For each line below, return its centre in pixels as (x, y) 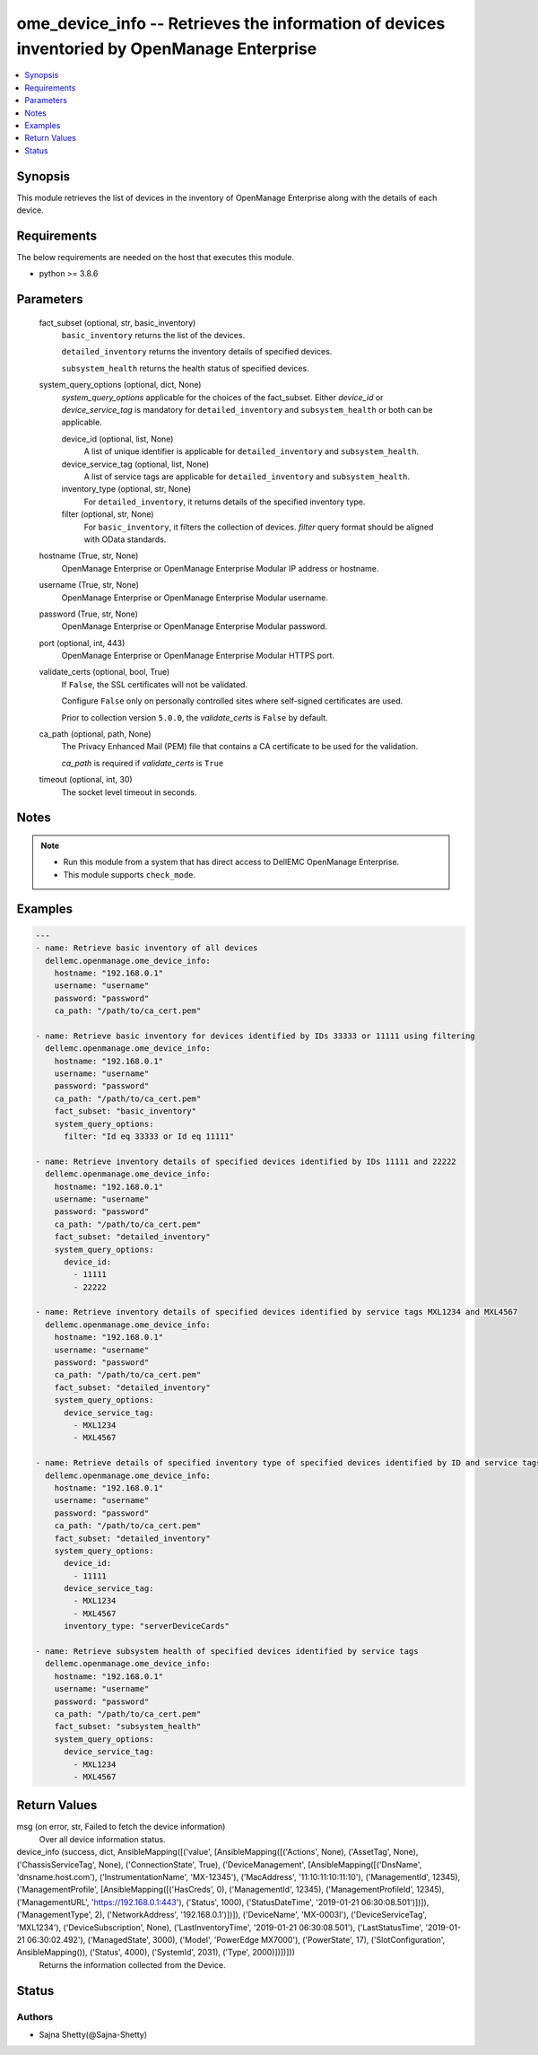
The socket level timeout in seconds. (129, 792)
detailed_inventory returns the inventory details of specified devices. (197, 352)
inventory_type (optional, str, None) (126, 489)
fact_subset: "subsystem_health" (128, 1727)
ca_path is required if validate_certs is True (143, 763)
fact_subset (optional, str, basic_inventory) (117, 322)
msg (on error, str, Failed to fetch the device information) (121, 1827)
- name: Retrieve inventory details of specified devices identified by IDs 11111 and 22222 (246, 1161)
